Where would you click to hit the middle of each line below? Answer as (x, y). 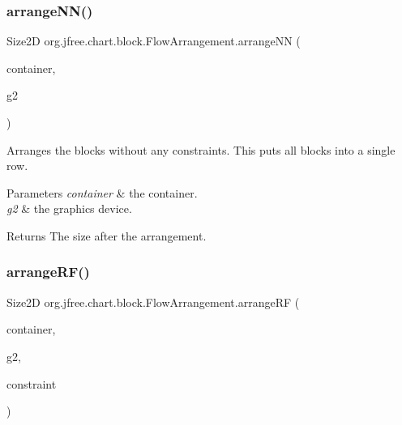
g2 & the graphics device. (69, 208)
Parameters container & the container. (102, 192)
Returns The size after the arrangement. (107, 235)
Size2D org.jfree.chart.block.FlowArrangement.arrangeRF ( (153, 302)
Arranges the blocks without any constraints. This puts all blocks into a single (201, 149)
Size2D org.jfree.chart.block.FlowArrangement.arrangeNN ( (154, 41)
